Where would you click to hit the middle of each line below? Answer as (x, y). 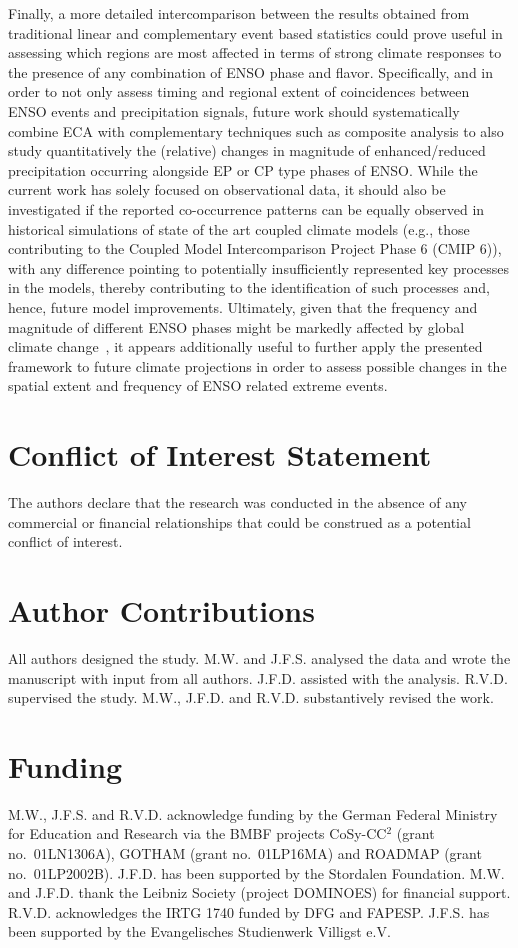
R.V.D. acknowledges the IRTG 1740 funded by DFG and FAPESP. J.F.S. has (249, 911)
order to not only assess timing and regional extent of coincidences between (239, 91)
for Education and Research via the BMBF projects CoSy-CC (197, 833)
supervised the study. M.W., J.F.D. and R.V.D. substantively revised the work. (251, 697)
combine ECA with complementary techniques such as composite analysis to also (256, 130)
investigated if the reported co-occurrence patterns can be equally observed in (246, 208)
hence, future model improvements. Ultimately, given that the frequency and (243, 306)
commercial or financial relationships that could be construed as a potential (239, 521)
